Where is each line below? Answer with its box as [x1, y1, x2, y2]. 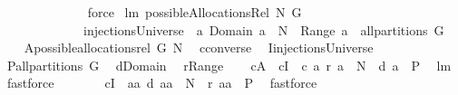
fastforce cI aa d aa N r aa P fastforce [6, 73, 317, 92]
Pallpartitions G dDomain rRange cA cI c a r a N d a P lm [6, 55, 452, 74]
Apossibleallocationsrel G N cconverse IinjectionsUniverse [24, 38, 374, 57]
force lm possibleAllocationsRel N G [87, 3, 302, 21]
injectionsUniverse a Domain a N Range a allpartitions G [83, 20, 444, 39]
